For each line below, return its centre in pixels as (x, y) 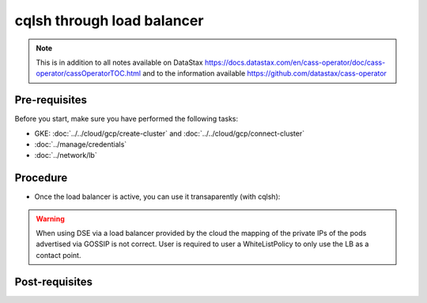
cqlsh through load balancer (109, 21)
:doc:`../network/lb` (66, 155)
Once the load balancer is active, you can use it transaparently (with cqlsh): (157, 196)
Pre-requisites (51, 100)
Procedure (41, 178)
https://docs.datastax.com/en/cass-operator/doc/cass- (295, 62)
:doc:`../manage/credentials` (81, 144)
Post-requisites (53, 281)
